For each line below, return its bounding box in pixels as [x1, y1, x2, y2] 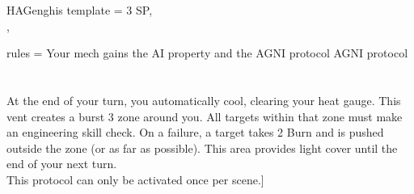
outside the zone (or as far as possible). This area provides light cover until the [6, 139, 398, 156]
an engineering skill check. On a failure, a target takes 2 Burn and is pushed [6, 124, 384, 141]
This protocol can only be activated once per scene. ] [6, 171, 264, 188]
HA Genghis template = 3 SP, [6, 2, 153, 18]
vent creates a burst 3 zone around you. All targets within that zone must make [6, 108, 403, 124]
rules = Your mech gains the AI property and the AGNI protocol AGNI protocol [6, 44, 408, 61]
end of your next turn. [6, 155, 117, 172]
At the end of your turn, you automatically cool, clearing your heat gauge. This [6, 91, 401, 108]
